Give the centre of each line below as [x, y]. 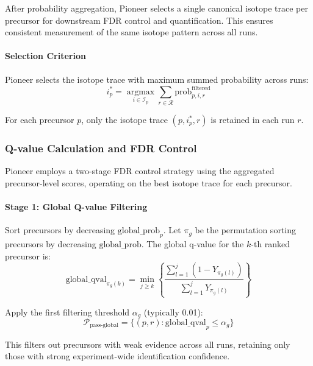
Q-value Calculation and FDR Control [101, 148]
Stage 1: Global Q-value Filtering [76, 206]
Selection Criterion [45, 56]
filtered [201, 89]
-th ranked [271, 244]
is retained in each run [253, 119]
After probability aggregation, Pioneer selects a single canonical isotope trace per [156, 8]
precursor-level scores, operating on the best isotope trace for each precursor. [149, 182]
